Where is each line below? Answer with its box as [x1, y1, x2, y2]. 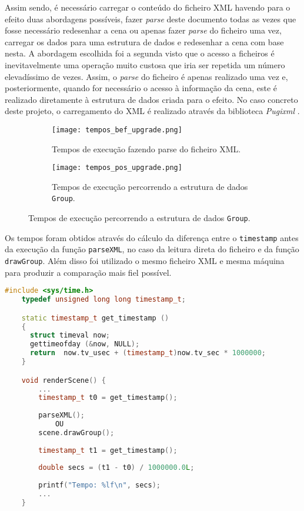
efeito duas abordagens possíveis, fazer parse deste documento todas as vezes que [5, 12, 296, 25]
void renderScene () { [21, 376, 106, 385]
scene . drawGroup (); [38, 428, 115, 437]
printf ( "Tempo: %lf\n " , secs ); [38, 481, 161, 490]
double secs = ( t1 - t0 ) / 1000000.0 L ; [38, 463, 195, 472]
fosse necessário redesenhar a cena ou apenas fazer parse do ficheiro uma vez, [5, 24, 282, 36]
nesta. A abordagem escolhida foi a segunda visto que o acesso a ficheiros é [5, 47, 275, 59]
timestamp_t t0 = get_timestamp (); [38, 393, 178, 402]
